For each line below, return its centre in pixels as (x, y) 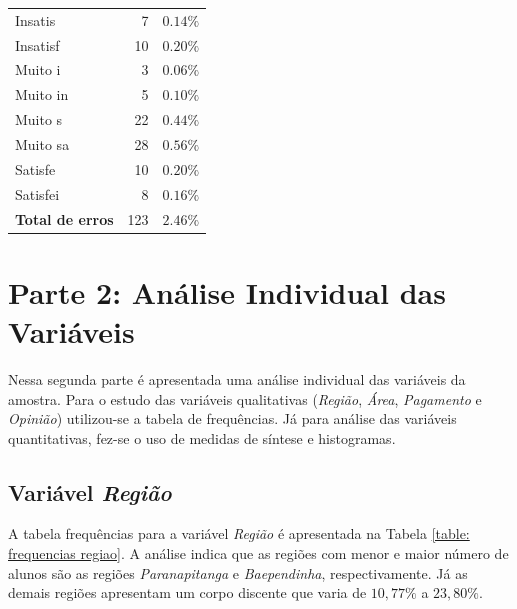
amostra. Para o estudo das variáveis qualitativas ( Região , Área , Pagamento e (245, 398)
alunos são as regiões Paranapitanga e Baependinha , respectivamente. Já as (238, 572)
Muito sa (42, 143)
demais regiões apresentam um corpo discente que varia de (187, 592)
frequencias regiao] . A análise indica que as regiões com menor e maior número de (258, 553)
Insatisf (37, 44)
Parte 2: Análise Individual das (227, 291)
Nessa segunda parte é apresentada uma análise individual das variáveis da (237, 378)
